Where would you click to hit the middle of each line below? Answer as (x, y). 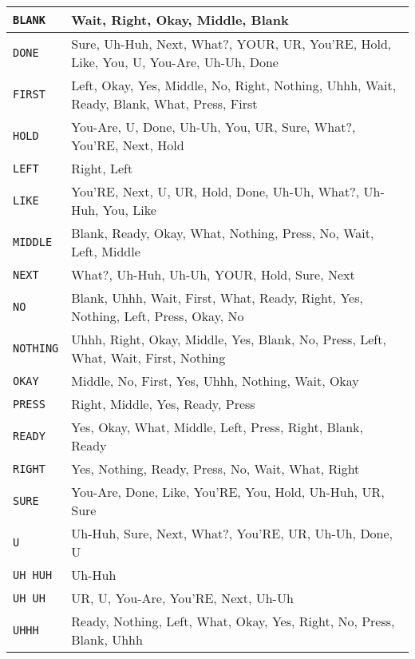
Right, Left (102, 168)
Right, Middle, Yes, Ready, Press (163, 404)
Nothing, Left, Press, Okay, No (158, 316)
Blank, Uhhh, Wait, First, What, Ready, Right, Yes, (217, 298)
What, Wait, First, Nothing (148, 357)
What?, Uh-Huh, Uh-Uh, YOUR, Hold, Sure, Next (213, 274)
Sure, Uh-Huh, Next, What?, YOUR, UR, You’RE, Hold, (231, 44)
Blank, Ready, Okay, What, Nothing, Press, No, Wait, (223, 233)
